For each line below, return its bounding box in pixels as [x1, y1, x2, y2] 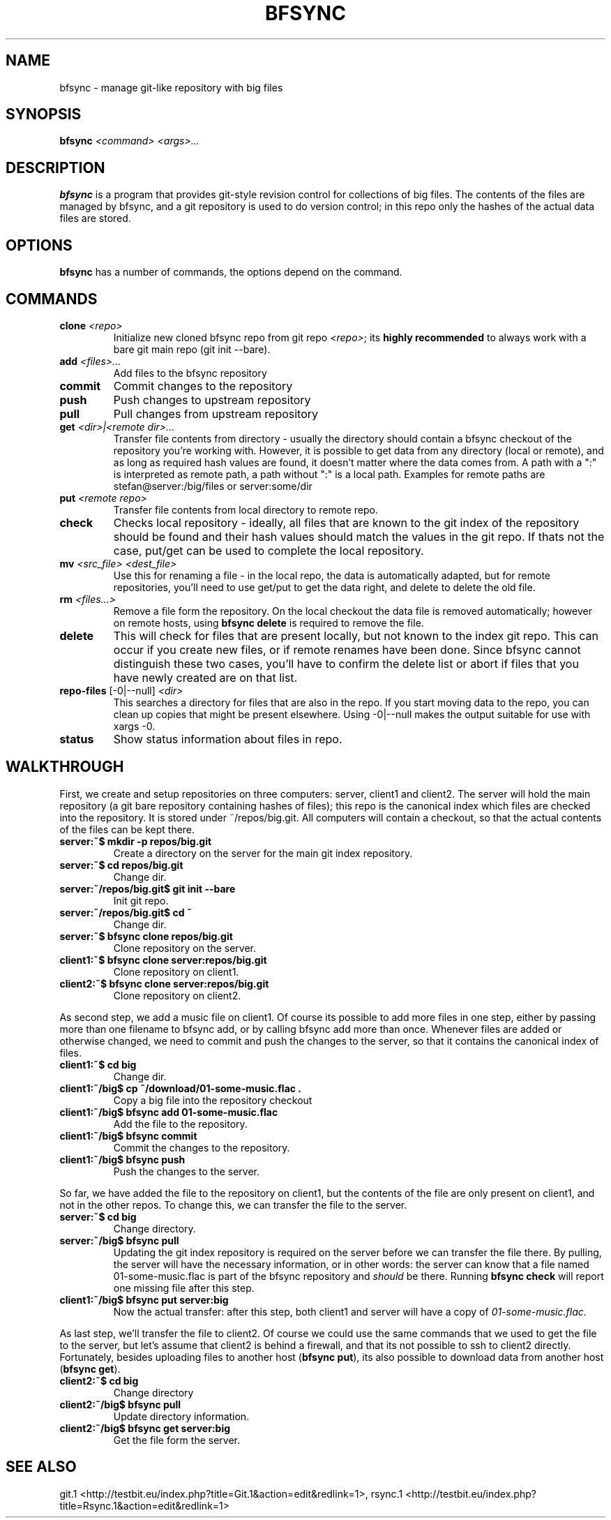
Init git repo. [113, 894, 169, 907]
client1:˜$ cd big [59, 1058, 137, 1071]
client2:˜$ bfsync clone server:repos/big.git [59, 977, 269, 990]
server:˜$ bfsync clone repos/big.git [59, 930, 233, 942]
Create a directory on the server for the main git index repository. [113, 847, 413, 859]
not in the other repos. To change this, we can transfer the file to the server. [59, 1198, 407, 1211]
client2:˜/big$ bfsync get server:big [59, 1422, 231, 1434]
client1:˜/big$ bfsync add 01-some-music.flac [59, 1105, 278, 1118]
